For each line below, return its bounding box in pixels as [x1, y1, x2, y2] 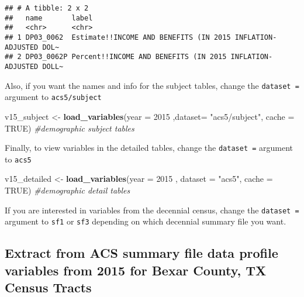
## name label [5, 13, 93, 22]
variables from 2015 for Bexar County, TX [5, 261, 267, 279]
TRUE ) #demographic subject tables [5, 122, 134, 134]
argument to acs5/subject [5, 91, 102, 103]
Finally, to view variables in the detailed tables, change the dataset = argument [5, 141, 293, 154]
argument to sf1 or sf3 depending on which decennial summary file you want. [5, 215, 286, 227]
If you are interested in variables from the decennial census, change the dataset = [5, 203, 299, 216]
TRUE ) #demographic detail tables [5, 184, 130, 196]
